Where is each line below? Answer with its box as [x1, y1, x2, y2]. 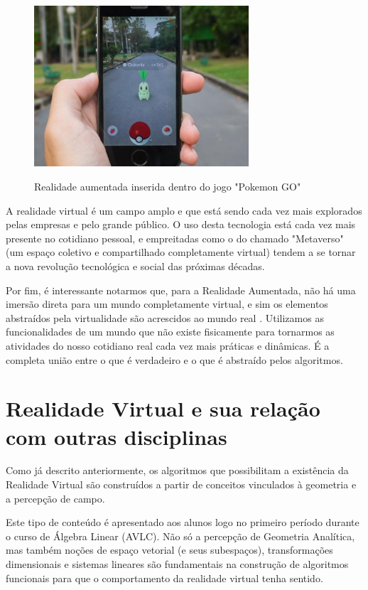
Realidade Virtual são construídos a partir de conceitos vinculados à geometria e [6, 477, 357, 492]
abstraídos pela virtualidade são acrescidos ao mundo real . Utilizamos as [6, 310, 324, 325]
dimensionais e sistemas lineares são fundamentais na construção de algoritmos [6, 557, 349, 572]
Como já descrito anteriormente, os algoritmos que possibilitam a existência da [6, 463, 349, 478]
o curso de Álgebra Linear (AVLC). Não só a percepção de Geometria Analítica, [6, 528, 355, 543]
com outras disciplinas [6, 422, 227, 451]
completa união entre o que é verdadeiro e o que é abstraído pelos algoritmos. [6, 352, 343, 367]
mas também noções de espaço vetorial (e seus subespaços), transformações [6, 542, 333, 557]
